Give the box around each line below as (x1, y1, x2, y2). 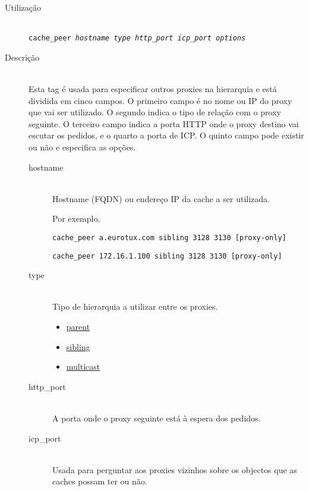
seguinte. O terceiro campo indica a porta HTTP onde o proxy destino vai (29, 117, 299, 130)
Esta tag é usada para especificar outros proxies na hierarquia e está (29, 83, 277, 95)
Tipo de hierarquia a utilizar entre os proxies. (52, 300, 218, 313)
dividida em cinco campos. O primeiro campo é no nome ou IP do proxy (29, 94, 292, 106)
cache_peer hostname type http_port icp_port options (29, 34, 246, 43)
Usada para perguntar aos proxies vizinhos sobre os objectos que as (52, 463, 297, 476)
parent (66, 320, 90, 333)
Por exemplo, (52, 212, 100, 225)
